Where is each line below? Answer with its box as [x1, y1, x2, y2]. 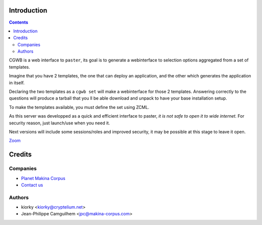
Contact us [21, 182, 43, 188]
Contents [9, 19, 29, 25]
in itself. [9, 80, 25, 86]
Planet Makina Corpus [21, 175, 65, 181]
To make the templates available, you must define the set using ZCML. [9, 104, 149, 110]
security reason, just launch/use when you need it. [9, 120, 110, 126]
